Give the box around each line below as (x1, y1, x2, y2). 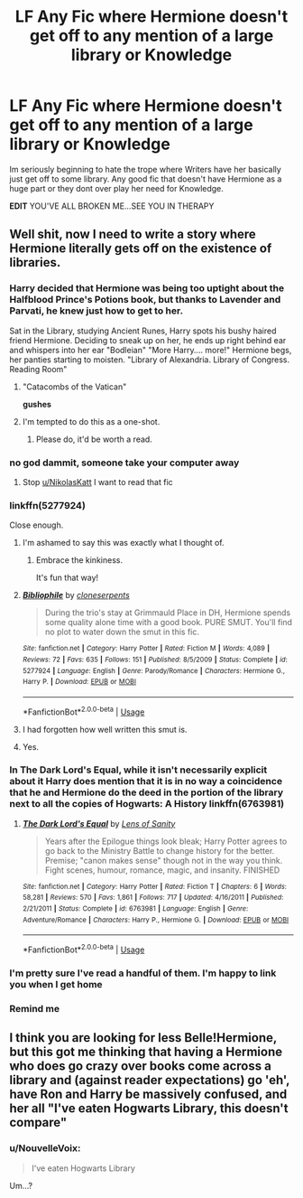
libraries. (9, 255, 61, 270)
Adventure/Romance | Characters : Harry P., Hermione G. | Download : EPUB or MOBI (22, 915, 289, 924)
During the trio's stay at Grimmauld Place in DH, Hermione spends (44, 607, 291, 618)
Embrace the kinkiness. (35, 555, 124, 566)
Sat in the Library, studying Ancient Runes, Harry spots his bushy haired (9, 325, 277, 336)
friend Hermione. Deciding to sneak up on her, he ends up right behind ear (9, 334, 287, 345)
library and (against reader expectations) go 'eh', (9, 1072, 290, 1088)
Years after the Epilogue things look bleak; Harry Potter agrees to (44, 836, 288, 847)
